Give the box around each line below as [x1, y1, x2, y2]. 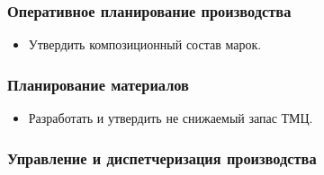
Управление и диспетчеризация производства [7, 146, 317, 169]
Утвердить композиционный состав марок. [28, 35, 262, 54]
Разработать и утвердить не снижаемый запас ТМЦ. [28, 109, 313, 127]
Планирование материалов [7, 73, 189, 95]
